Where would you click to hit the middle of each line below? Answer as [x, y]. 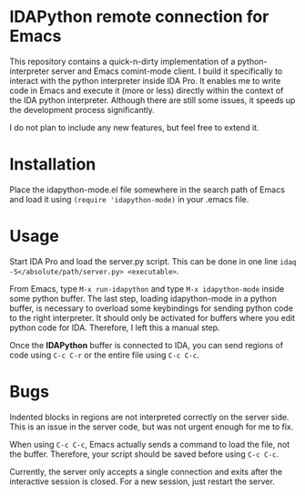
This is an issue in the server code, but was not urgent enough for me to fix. [152, 427]
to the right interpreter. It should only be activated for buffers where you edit [152, 317]
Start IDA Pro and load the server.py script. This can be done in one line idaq [153, 261]
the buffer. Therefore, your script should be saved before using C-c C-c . [144, 454]
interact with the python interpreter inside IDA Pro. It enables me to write [145, 80]
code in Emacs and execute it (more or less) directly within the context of [147, 90]
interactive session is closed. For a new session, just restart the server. [142, 481]
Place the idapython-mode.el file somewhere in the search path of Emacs [147, 190]
